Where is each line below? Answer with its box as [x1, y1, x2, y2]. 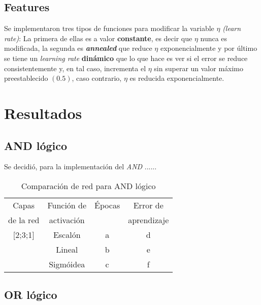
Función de [47, 199, 87, 211]
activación [49, 213, 85, 226]
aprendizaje [128, 213, 169, 226]
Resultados [4, 102, 82, 123]
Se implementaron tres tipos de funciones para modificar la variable [4, 23, 214, 34]
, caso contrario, [72, 73, 122, 83]
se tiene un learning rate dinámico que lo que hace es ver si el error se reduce [4, 52, 248, 63]
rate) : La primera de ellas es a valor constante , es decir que [4, 33, 192, 43]
